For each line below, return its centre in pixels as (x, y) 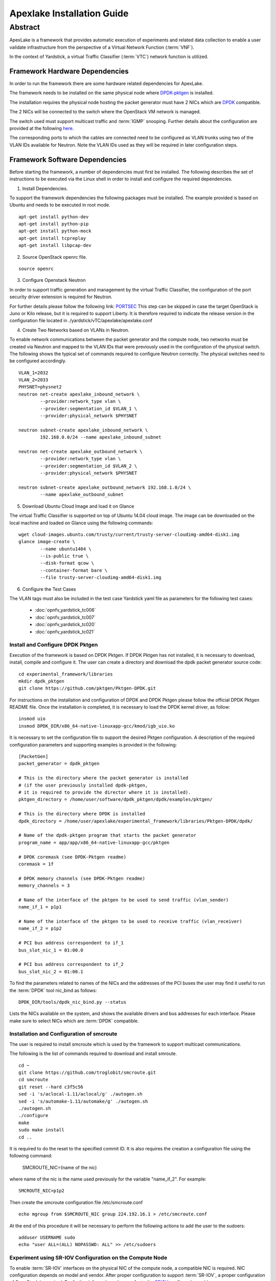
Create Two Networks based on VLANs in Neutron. (76, 330)
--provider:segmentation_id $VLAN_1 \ (89, 408)
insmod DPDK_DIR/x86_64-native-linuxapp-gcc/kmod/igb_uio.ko (97, 726)
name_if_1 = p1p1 (40, 907)
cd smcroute (33, 1080)
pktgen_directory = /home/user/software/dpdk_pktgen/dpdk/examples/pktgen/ (116, 800)
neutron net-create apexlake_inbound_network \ (79, 394)
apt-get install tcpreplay (52, 238)
